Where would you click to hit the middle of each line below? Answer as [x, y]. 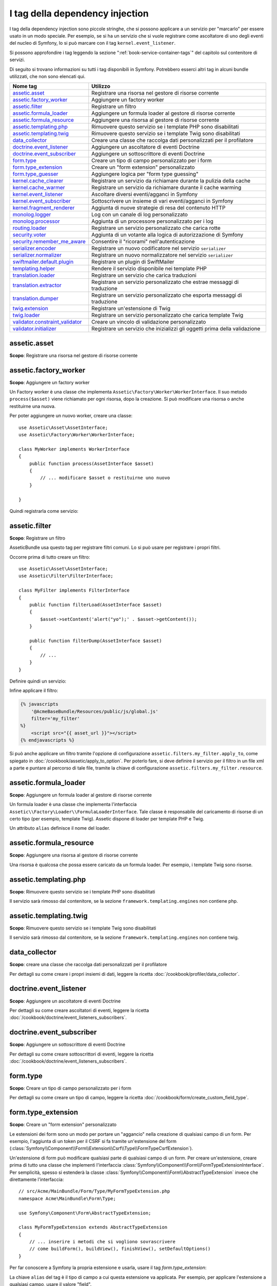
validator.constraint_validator [47, 322]
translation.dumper [35, 298]
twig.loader [26, 315]
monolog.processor [36, 221]
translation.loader [34, 275]
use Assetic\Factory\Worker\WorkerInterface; [77, 435]
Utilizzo [101, 86]
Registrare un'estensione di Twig [131, 309]
